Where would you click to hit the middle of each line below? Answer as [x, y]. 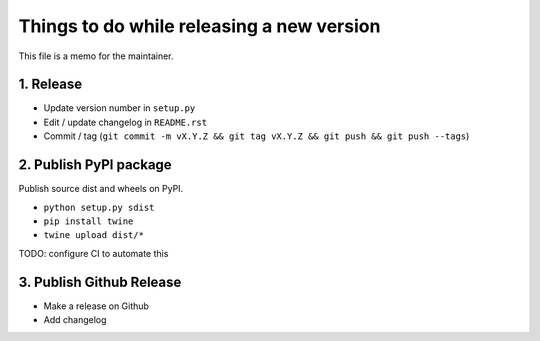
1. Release [50, 84]
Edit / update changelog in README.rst [125, 122]
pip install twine [88, 221]
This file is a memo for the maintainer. [96, 56]
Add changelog [75, 319]
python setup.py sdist [99, 207]
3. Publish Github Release [100, 281]
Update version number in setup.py [119, 108]
